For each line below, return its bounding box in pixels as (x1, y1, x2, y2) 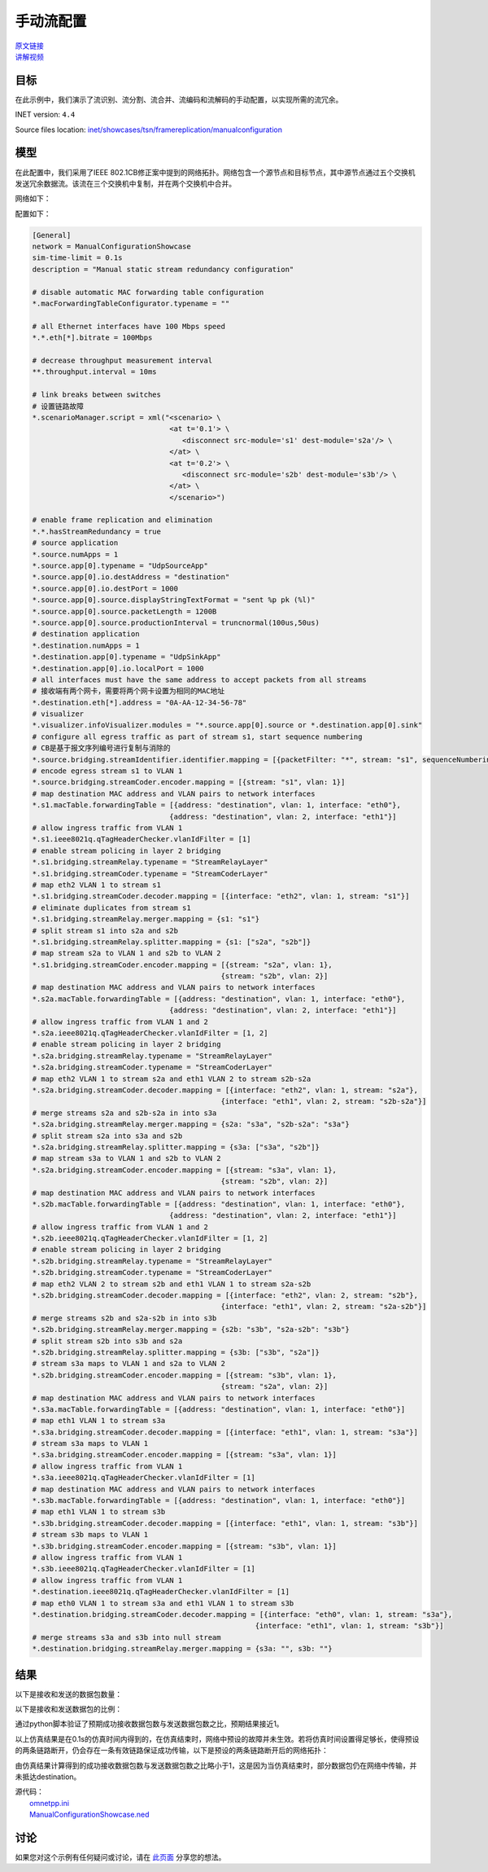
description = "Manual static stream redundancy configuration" (32, 265, 294, 274)
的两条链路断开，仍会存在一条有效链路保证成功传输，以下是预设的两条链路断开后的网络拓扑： (15, 1746, 329, 1756)
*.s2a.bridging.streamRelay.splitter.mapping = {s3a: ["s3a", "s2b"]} (32, 1142, 320, 1152)
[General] (32, 231, 72, 239)
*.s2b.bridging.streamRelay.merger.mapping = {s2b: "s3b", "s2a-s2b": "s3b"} (32, 1325, 350, 1334)
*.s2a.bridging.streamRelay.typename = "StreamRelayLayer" (32, 1051, 272, 1061)
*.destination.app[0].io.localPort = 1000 (32, 664, 204, 673)
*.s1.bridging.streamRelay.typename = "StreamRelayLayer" (32, 858, 268, 867)
